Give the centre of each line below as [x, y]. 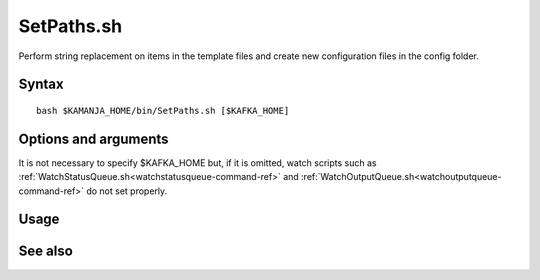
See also [46, 251]
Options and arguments [93, 138]
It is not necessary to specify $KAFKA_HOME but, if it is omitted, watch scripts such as [197, 162]
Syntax [41, 84]
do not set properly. [127, 191]
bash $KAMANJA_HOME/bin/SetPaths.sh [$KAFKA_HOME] [163, 110]
